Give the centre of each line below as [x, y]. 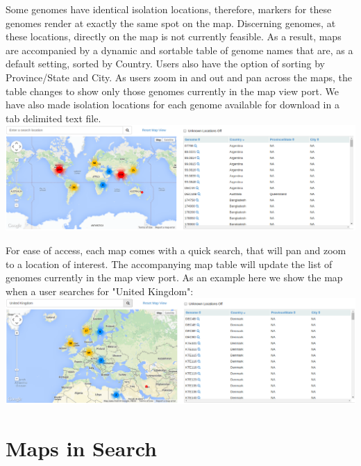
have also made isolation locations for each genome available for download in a [173, 105]
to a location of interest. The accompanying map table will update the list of [169, 264]
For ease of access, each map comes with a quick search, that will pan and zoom [176, 250]
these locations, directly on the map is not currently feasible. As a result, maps [174, 36]
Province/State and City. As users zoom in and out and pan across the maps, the [179, 77]
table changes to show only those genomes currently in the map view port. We [172, 91]
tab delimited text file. [53, 118]
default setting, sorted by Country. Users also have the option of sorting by [165, 64]
